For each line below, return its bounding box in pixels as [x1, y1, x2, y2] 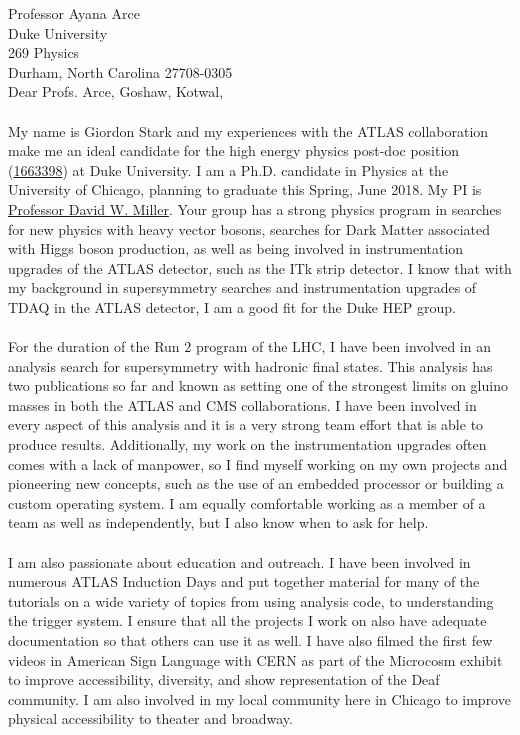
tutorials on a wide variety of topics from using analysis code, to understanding [8, 590, 494, 611]
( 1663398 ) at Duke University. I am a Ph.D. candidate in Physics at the [8, 159, 449, 180]
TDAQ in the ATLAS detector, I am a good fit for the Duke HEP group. [8, 296, 456, 317]
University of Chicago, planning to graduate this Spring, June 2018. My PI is [8, 179, 482, 200]
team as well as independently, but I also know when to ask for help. [8, 512, 429, 533]
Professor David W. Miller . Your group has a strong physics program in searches [8, 198, 502, 219]
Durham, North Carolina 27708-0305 [8, 61, 233, 82]
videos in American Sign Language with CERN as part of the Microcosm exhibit [8, 649, 503, 670]
